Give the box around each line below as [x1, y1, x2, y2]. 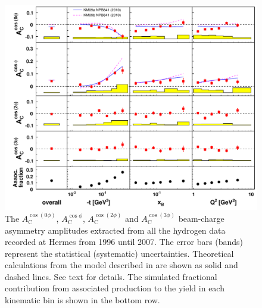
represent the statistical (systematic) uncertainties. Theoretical [5, 247, 234, 259]
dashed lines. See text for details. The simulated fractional [5, 270, 217, 282]
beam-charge [178, 212, 224, 224]
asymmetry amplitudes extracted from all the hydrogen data [5, 224, 226, 236]
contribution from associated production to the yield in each [5, 282, 224, 294]
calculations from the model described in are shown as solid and [5, 259, 238, 271]
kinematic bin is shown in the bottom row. [5, 294, 160, 306]
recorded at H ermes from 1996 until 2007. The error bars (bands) [5, 235, 243, 248]
